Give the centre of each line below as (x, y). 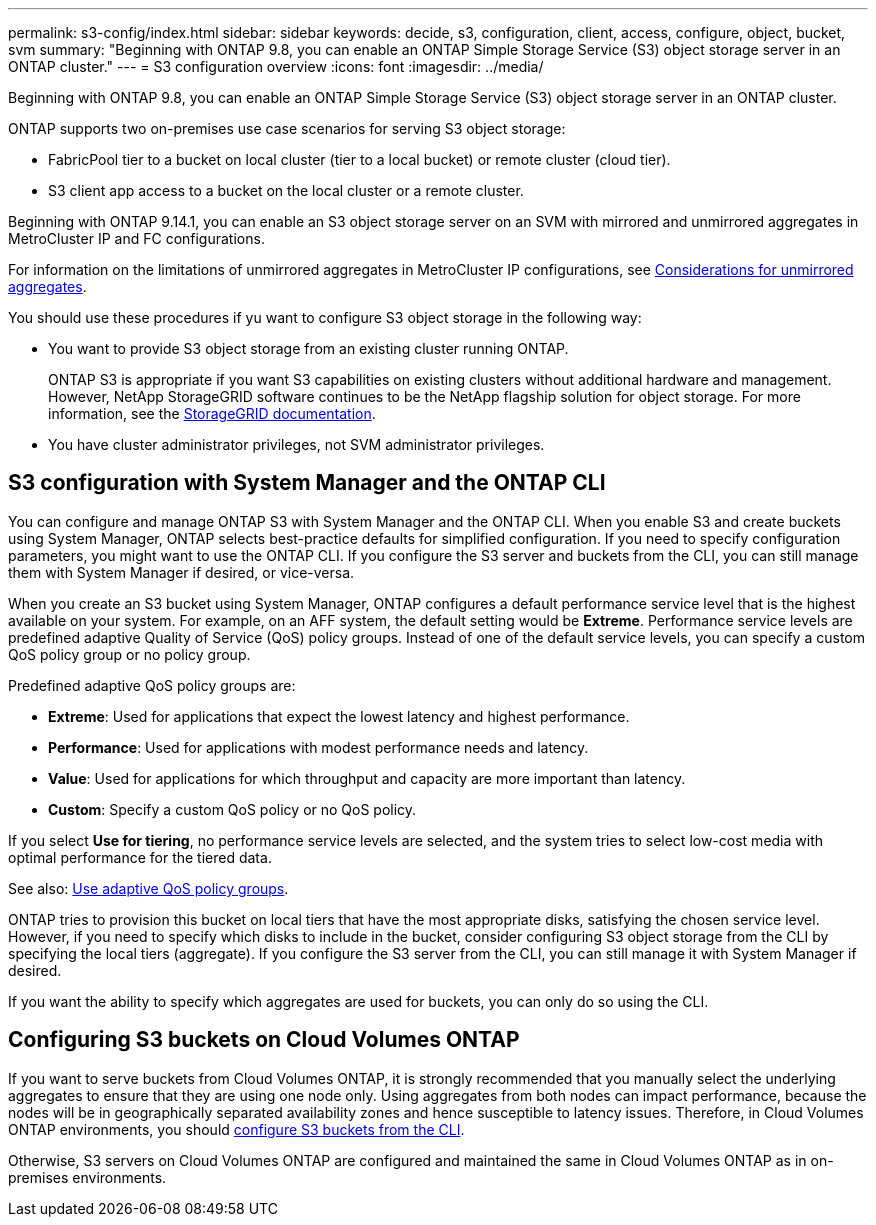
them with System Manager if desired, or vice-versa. (181, 572)
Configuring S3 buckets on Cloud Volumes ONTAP (264, 1040)
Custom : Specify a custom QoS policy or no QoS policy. (232, 809)
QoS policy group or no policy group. (129, 654)
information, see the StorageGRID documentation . (212, 413)
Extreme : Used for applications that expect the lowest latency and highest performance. (339, 716)
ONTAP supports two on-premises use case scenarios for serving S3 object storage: (287, 128)
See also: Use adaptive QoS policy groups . (148, 888)
